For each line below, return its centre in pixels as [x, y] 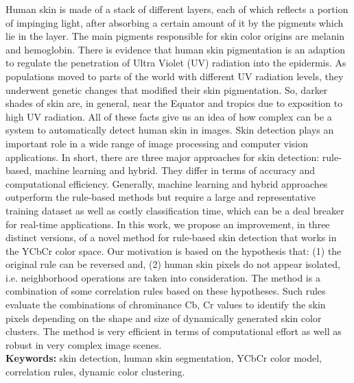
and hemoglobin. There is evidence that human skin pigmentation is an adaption [175, 49]
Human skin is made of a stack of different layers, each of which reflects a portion [177, 9]
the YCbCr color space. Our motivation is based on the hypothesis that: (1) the [174, 250]
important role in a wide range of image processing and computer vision [157, 143]
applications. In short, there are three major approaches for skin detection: [163, 157]
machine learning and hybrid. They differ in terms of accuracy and [175, 170]
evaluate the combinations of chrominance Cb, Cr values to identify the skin [166, 305]
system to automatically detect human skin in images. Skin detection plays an [170, 130]
